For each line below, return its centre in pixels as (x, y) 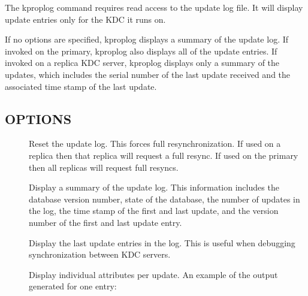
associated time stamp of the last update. (81, 86)
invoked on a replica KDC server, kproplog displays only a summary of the (142, 63)
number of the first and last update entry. (105, 222)
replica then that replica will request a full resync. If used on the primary (164, 155)
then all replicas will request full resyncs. (104, 167)
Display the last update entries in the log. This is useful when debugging (162, 242)
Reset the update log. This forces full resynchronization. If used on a (155, 144)
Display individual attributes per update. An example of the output (153, 274)
